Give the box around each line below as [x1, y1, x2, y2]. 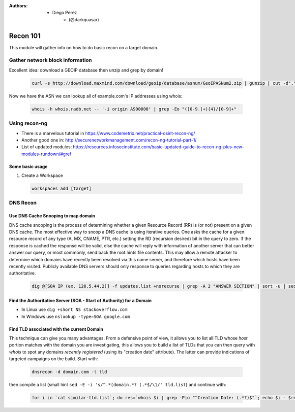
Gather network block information [9, 57, 92, 64]
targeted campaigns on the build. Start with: [9, 356, 98, 362]
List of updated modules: [21, 144, 72, 150]
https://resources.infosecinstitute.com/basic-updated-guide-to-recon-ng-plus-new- [73, 144, 244, 150]
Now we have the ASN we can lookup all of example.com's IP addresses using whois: [9, 93, 183, 99]
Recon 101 [9, 32, 41, 40]
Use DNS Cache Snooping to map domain [9, 213, 95, 219]
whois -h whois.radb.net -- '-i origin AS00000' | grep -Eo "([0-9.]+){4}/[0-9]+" [31, 106, 237, 112]
